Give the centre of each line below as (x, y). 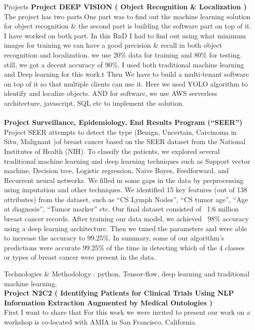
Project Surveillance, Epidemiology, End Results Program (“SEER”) (123, 122)
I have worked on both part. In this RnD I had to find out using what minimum (125, 35)
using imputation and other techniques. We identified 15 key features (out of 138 (126, 190)
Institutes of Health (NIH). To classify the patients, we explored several (112, 151)
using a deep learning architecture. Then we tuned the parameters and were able (126, 228)
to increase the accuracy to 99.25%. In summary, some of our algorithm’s (114, 238)
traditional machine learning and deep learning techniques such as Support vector (127, 161)
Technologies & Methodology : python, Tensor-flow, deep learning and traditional (127, 274)
